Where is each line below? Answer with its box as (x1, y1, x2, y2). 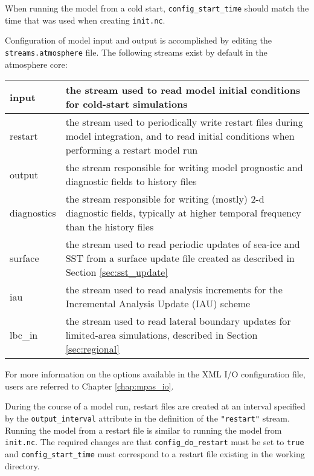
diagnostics (10, 206, 56, 220)
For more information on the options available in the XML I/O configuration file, (5, 368, 306, 380)
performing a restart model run (65, 143, 198, 157)
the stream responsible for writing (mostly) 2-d (65, 192, 264, 206)
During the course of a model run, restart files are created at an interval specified (5, 400, 306, 412)
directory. (5, 459, 40, 472)
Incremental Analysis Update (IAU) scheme (65, 296, 251, 311)
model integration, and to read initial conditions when (65, 129, 295, 143)
